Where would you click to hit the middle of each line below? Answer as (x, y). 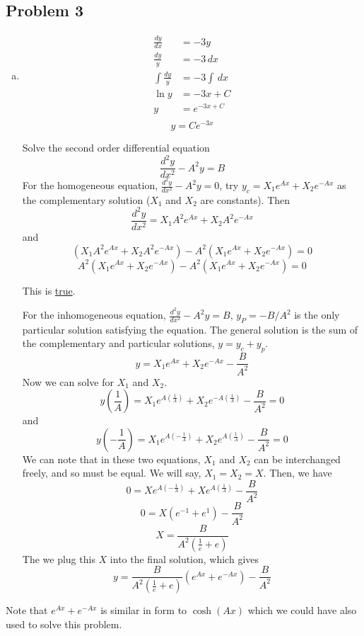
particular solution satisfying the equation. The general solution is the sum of (190, 329)
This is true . (49, 290)
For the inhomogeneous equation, (94, 315)
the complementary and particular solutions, (118, 343)
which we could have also (302, 610)
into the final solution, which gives (184, 558)
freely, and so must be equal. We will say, (112, 473)
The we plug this (59, 558)
